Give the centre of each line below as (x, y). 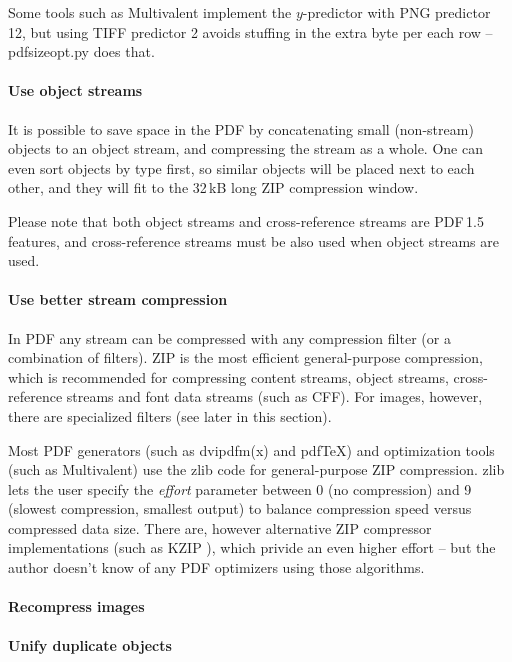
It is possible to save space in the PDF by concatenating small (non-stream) (241, 128)
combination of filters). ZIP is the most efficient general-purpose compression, (245, 357)
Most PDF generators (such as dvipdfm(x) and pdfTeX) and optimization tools (251, 449)
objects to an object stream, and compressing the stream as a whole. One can (245, 148)
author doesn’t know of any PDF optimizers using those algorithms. (216, 567)
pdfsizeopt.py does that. (81, 51)
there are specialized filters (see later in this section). (170, 415)
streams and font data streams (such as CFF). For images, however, (274, 396)
